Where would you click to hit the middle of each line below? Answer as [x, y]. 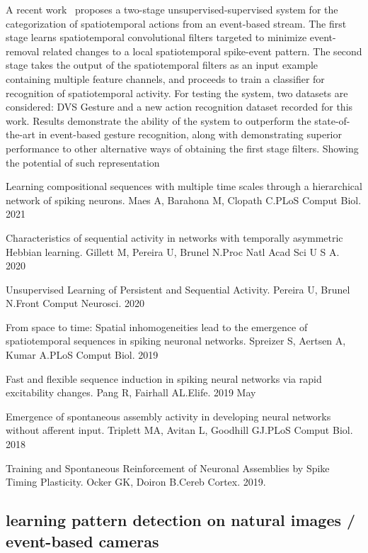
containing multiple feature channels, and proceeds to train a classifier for [165, 78]
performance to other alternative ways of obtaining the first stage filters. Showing [182, 148]
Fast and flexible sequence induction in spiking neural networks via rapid [164, 378]
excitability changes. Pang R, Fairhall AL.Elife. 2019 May [131, 392]
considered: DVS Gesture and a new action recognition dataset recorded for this [179, 107]
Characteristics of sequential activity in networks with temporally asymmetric [174, 237]
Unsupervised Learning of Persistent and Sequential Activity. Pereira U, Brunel [178, 289]
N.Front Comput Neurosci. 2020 [75, 303]
